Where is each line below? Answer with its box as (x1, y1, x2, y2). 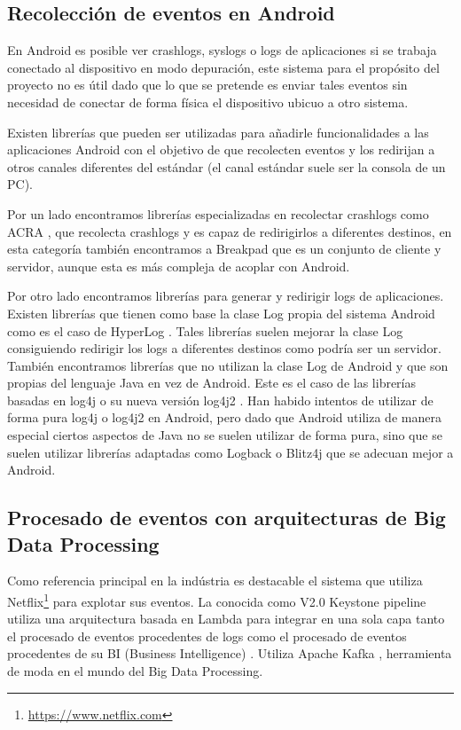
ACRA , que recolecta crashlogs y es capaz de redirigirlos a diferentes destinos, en (7, 222, 452, 240)
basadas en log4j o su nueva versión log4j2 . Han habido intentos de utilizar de (7, 390, 434, 409)
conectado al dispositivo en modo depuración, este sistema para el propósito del (7, 58, 440, 76)
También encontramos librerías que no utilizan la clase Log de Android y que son (7, 356, 449, 374)
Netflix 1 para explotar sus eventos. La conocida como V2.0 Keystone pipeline (7, 590, 426, 610)
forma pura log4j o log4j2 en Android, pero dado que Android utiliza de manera (7, 408, 441, 427)
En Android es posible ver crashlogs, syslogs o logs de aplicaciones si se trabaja (7, 41, 437, 59)
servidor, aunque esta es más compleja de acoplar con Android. (7, 256, 350, 275)
